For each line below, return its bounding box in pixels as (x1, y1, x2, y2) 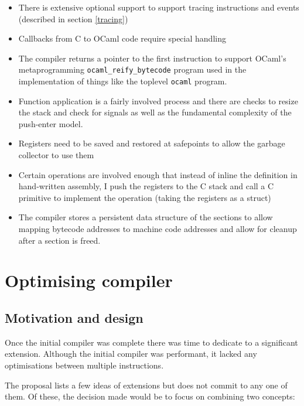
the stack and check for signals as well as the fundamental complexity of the (18, 106, 292, 118)
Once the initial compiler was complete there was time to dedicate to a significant (5, 336, 298, 348)
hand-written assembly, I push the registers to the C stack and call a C (18, 180, 274, 192)
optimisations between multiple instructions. (5, 359, 164, 371)
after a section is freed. (18, 234, 101, 246)
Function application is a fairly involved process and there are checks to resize (18, 94, 298, 107)
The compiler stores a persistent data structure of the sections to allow (18, 211, 273, 223)
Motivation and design (5, 308, 144, 326)
